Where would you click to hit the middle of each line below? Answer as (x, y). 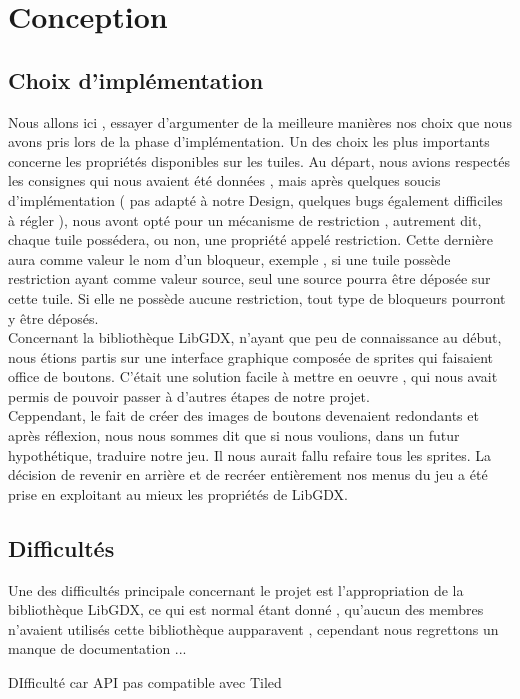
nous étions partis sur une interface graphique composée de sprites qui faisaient (250, 356)
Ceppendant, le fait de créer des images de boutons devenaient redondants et (243, 415)
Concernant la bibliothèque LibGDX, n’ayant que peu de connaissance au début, (255, 337)
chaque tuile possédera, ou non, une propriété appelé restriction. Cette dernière (251, 239)
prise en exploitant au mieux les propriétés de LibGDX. (178, 493)
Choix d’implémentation (136, 79)
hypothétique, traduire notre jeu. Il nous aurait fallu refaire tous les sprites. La (250, 454)
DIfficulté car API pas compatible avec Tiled (145, 682)
